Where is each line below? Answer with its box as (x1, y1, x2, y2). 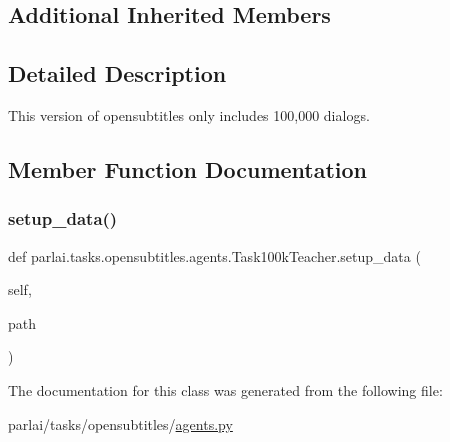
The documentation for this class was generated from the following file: (8, 379, 443, 400)
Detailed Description (8, 58, 227, 89)
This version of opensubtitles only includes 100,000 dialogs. (8, 104, 370, 125)
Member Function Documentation (8, 153, 368, 184)
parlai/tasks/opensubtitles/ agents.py (8, 413, 233, 434)
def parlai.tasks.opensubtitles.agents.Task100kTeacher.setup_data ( (8, 245, 421, 266)
